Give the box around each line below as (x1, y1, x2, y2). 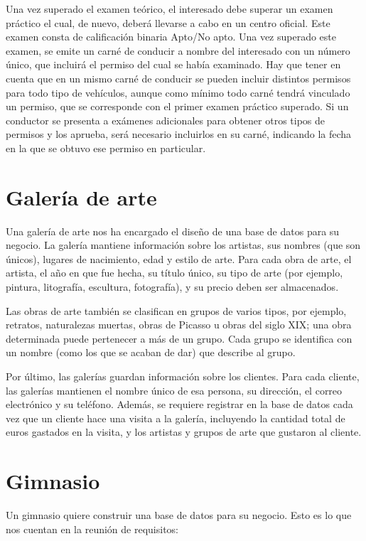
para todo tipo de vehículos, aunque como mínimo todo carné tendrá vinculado (6, 85, 350, 100)
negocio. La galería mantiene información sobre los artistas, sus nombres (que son (6, 237, 361, 252)
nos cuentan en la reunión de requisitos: (6, 521, 178, 536)
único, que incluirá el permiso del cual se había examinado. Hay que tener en (6, 57, 341, 72)
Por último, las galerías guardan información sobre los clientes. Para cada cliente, (6, 369, 360, 383)
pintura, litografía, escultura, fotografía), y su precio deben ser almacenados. (6, 279, 339, 294)
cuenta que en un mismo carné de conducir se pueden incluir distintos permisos (6, 70, 351, 85)
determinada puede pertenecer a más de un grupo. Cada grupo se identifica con (6, 331, 352, 346)
